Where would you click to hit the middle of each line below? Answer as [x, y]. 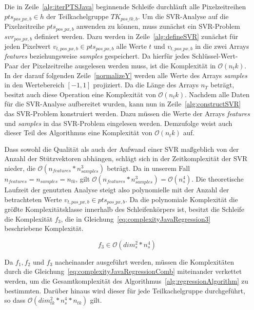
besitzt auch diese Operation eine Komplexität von [80, 94]
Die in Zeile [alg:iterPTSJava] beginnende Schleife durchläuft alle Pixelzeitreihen [125, 6]
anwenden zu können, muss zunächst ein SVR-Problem [158, 26]
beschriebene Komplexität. [44, 228]
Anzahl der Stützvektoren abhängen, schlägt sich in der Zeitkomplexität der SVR [126, 158]
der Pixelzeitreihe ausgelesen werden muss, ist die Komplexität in [118, 65]
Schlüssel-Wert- [215, 56]
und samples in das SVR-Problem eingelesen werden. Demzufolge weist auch [118, 123]
